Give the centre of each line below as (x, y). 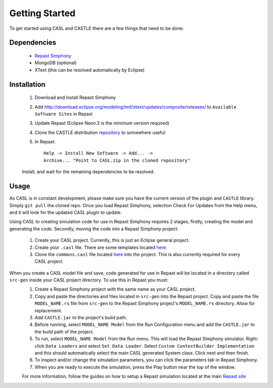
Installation (27, 84)
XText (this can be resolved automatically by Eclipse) (90, 70)
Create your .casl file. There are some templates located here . (101, 247)
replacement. (49, 310)
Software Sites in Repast (64, 114)
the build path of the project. (64, 331)
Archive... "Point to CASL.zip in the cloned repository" (117, 160)
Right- (252, 339)
